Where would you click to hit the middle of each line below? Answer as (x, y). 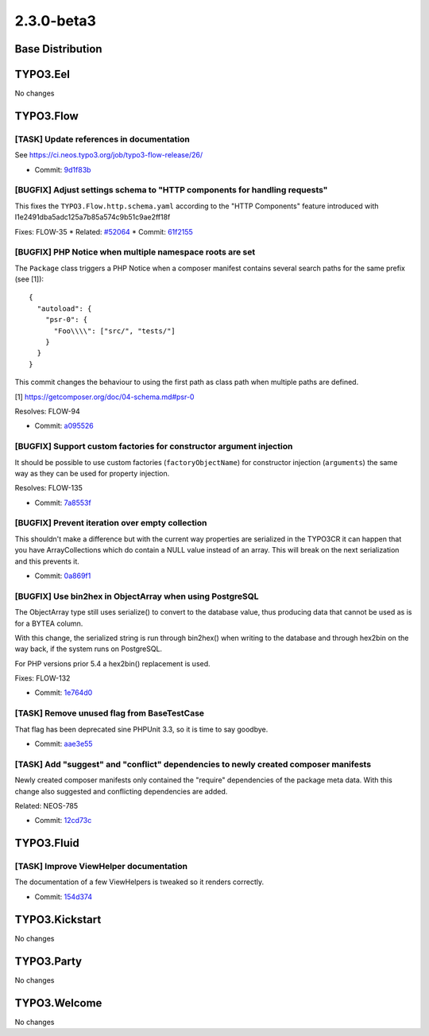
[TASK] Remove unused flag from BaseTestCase (110, 713)
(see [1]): (29, 279)
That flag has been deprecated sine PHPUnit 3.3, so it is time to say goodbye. (141, 729)
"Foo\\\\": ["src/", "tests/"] (115, 331)
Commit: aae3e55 (64, 744)
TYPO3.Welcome (58, 1003)
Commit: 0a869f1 (63, 576)
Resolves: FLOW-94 (48, 411)
